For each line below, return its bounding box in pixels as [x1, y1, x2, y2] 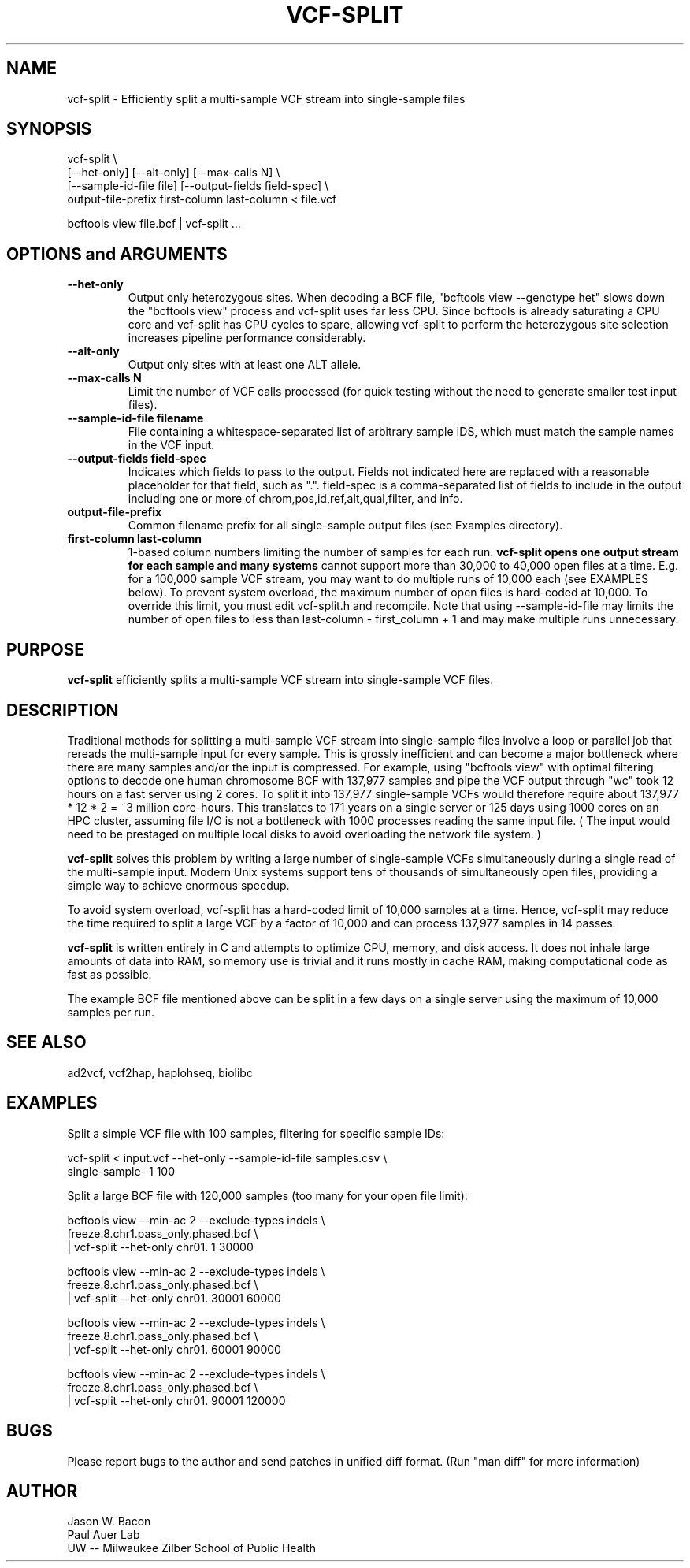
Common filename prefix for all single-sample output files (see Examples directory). [128, 518, 563, 533]
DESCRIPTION [6, 700, 119, 720]
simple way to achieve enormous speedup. [67, 878, 290, 892]
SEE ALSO [6, 1032, 87, 1053]
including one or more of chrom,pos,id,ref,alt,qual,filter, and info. [128, 492, 463, 506]
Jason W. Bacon [67, 1514, 151, 1529]
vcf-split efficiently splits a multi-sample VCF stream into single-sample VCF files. [67, 673, 494, 687]
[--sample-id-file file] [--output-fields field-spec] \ [67, 179, 328, 193]
